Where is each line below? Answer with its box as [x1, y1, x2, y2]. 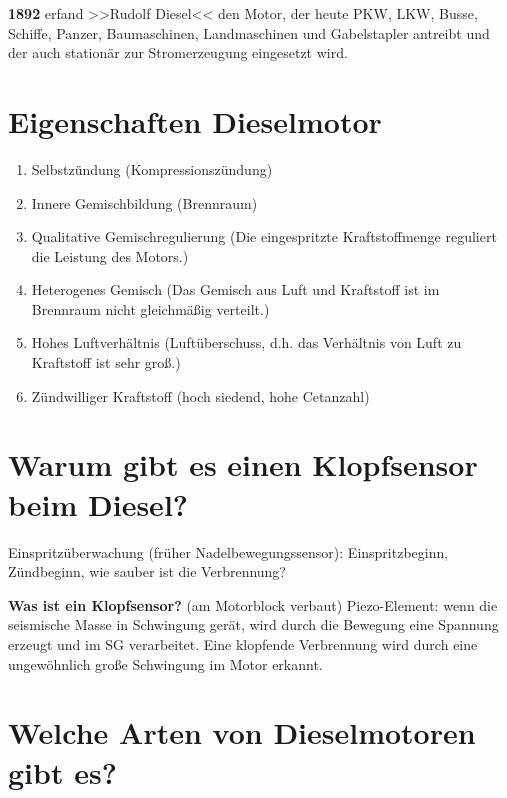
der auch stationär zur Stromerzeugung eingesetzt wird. [8, 42, 348, 63]
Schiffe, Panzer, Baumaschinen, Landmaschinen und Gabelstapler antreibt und [8, 22, 490, 43]
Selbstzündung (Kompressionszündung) [31, 158, 273, 179]
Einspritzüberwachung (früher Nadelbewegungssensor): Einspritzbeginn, [8, 541, 449, 562]
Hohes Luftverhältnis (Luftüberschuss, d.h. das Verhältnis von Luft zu [31, 332, 462, 353]
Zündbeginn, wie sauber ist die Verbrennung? [8, 561, 286, 582]
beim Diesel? [8, 483, 189, 524]
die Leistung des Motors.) [31, 245, 189, 266]
